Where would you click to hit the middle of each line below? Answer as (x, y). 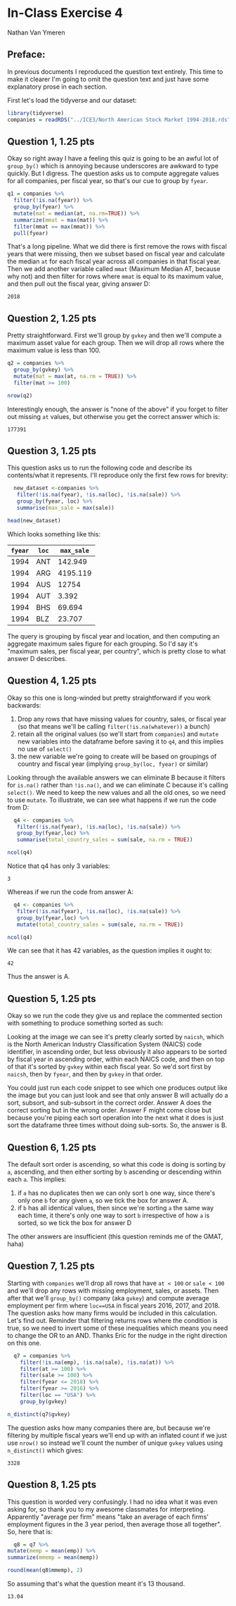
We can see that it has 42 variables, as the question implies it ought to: (110, 951)
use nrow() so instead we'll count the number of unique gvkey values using (115, 1443)
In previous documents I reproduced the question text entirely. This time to (115, 71)
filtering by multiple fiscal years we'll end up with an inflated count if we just (117, 1435)
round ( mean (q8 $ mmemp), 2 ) (45, 1570)
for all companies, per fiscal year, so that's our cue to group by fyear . (108, 181)
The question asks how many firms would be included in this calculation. (112, 1313)
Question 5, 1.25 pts (52, 999)
